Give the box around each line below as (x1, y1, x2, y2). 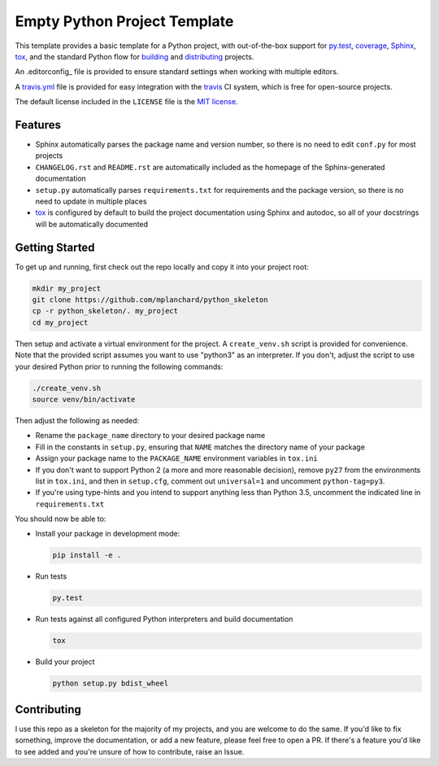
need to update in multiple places (35, 196, 147, 206)
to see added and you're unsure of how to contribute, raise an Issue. (15, 746, 245, 756)
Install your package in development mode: (35, 529, 180, 539)
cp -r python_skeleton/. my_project (32, 306, 179, 316)
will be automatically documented (35, 219, 149, 229)
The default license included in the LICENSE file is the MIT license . (15, 97, 239, 107)
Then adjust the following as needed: (15, 415, 140, 425)
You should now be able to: (15, 514, 106, 524)
